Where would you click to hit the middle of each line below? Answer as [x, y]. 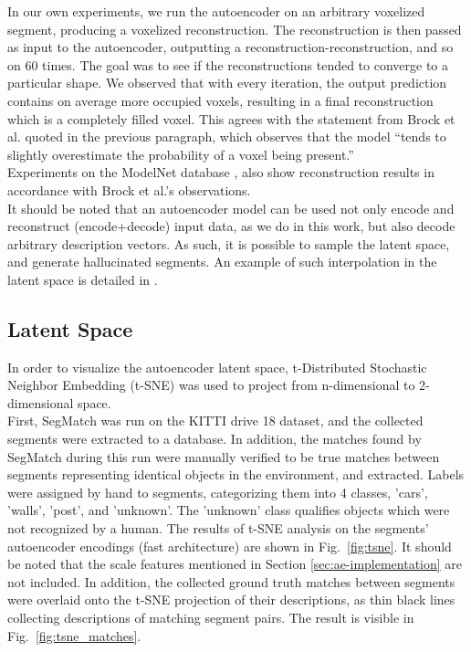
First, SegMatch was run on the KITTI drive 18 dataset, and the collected [215, 421]
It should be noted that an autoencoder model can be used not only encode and [231, 208]
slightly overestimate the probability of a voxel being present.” [181, 154]
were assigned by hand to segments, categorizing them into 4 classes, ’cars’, [218, 492]
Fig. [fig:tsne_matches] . [74, 635]
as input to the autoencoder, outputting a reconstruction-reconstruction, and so [230, 47]
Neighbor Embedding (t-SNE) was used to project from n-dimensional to [211, 385]
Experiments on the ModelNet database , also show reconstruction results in [221, 172]
